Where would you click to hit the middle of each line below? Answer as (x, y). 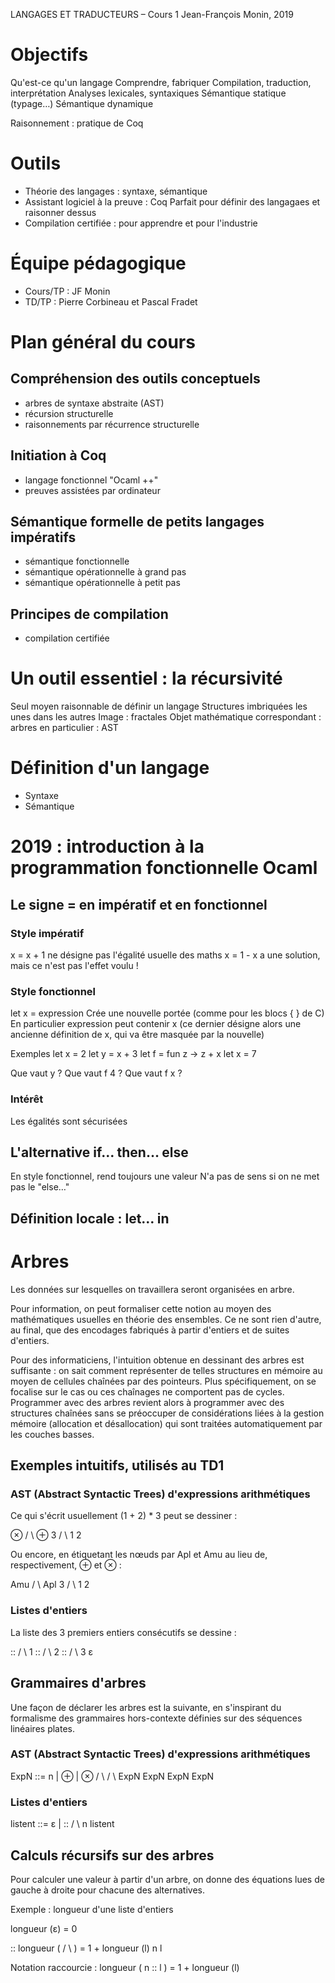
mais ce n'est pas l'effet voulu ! (74, 965)
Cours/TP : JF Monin (67, 291)
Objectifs (49, 55)
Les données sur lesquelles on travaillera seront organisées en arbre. (152, 1289)
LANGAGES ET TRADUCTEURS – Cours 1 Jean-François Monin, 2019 (152, 14)
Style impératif (47, 933)
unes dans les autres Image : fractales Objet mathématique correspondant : (166, 717)
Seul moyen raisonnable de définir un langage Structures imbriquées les (159, 706)
